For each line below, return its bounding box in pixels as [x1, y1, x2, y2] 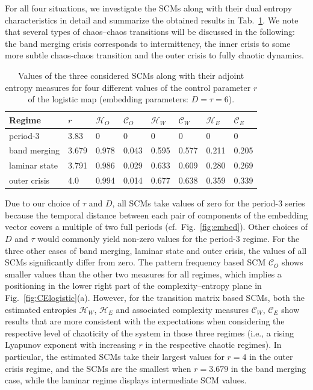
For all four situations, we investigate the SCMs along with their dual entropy [5, 2, 293, 14]
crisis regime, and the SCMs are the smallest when [5, 362, 191, 374]
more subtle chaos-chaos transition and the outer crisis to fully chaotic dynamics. [5, 49, 304, 61]
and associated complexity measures [116, 303, 249, 315]
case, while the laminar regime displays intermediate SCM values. [5, 374, 247, 386]
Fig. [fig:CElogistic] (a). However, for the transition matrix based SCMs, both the [5, 291, 305, 303]
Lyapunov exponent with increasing [5, 338, 136, 351]
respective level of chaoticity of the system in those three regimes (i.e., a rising [5, 326, 294, 339]
